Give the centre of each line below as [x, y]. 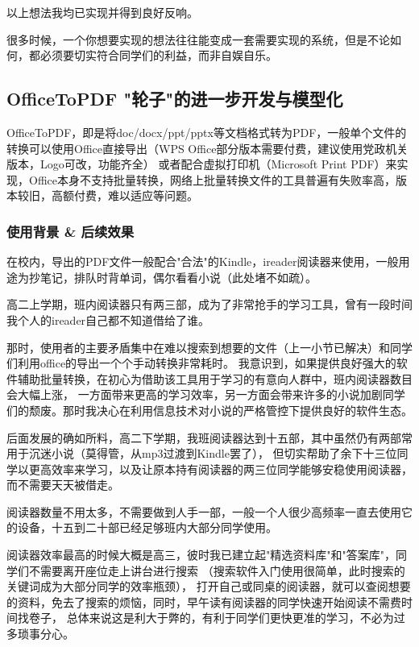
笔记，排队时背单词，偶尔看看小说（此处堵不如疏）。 [178, 277]
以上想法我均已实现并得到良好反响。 [102, 12]
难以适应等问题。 [153, 195]
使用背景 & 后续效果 [71, 231]
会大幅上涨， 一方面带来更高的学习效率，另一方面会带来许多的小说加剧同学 [206, 394]
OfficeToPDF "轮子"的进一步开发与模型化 [175, 99]
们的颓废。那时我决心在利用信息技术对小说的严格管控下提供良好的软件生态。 [209, 410]
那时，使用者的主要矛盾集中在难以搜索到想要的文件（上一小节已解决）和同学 [209, 347]
